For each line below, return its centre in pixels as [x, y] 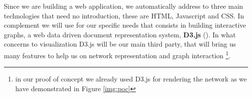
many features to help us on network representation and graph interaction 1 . [117, 54]
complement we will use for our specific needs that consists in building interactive [125, 25]
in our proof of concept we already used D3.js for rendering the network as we [131, 79]
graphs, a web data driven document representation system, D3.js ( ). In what [120, 34]
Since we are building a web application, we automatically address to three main [124, 6]
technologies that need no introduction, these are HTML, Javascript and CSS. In [124, 15]
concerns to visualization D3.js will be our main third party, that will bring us [120, 44]
